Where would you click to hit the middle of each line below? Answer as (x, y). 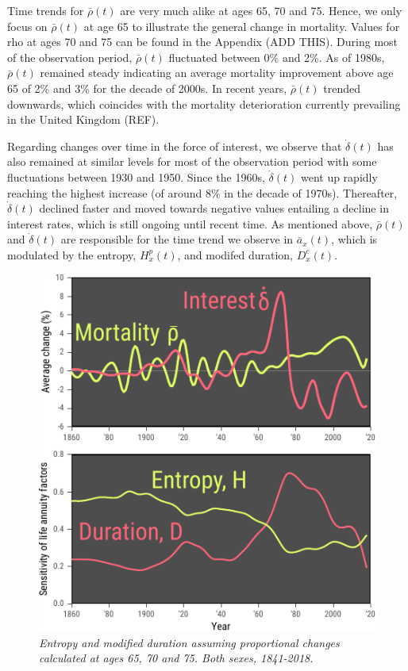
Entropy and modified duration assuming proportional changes (189, 642)
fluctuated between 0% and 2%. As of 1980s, (277, 57)
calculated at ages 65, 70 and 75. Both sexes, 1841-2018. (176, 658)
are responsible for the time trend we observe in (177, 239)
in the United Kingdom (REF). (83, 119)
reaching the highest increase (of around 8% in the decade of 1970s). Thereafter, (202, 192)
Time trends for (46, 10)
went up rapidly (339, 176)
